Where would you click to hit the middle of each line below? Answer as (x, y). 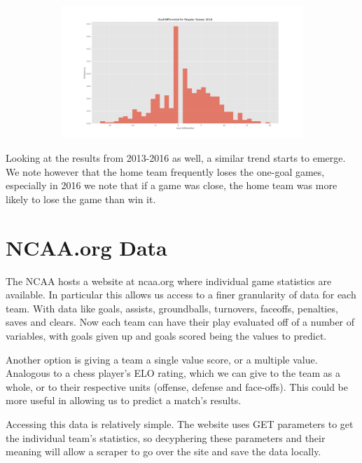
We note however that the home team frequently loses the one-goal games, (165, 171)
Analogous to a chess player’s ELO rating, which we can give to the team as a (173, 373)
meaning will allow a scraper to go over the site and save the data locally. (163, 451)
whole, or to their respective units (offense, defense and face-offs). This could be (177, 386)
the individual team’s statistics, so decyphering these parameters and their (166, 437)
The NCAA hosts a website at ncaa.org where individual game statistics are (169, 281)
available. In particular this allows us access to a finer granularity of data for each (181, 295)
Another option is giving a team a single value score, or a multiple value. (162, 359)
